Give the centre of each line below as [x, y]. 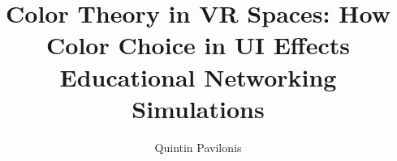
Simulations [198, 108]
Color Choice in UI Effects [198, 45]
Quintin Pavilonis [198, 147]
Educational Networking [198, 76]
